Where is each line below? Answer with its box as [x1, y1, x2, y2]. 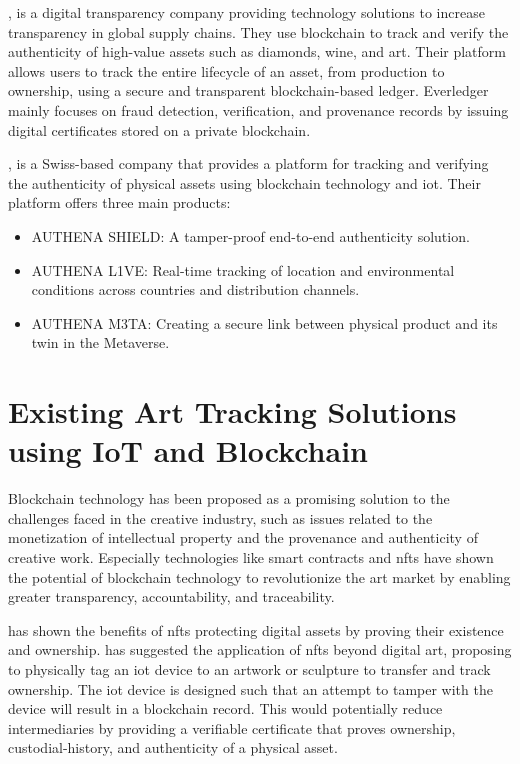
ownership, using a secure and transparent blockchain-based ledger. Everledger [8, 80, 489, 101]
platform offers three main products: [8, 192, 231, 213]
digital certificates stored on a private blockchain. [8, 119, 311, 140]
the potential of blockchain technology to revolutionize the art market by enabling [8, 566, 511, 587]
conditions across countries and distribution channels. [31, 279, 360, 300]
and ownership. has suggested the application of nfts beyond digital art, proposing [8, 639, 512, 660]
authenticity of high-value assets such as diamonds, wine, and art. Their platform [8, 41, 506, 62]
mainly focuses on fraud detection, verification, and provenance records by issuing [8, 99, 509, 120]
